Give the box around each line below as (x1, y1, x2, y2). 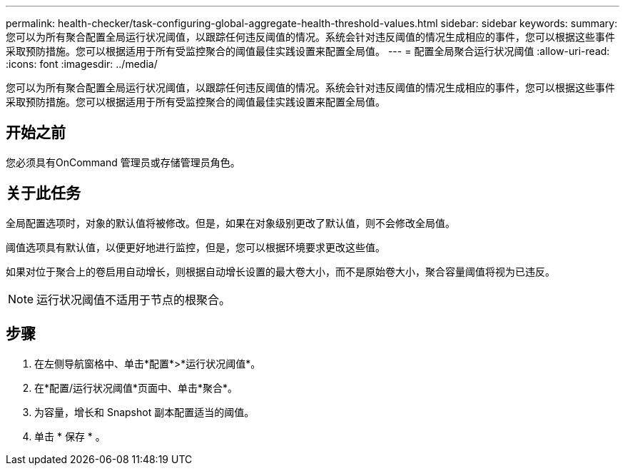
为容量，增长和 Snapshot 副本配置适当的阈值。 (34, 405, 255, 418)
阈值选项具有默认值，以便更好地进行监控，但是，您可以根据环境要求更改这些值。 (6, 240, 385, 253)
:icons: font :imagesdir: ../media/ (6, 58, 158, 70)
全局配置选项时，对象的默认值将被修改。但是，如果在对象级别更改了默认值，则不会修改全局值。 (6, 216, 455, 229)
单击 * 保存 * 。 (34, 430, 106, 442)
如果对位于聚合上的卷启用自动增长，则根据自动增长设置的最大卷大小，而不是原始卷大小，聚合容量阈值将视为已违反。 (6, 265, 555, 278)
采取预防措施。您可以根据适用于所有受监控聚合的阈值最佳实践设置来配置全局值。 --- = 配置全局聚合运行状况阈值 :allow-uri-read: (6, 45, 610, 57)
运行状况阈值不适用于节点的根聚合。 (36, 292, 231, 307)
